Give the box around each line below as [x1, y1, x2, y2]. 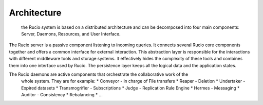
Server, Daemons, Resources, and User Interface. [21, 31, 121, 36]
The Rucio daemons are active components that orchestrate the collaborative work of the [9, 71, 188, 77]
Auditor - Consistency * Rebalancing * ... [21, 92, 103, 98]
